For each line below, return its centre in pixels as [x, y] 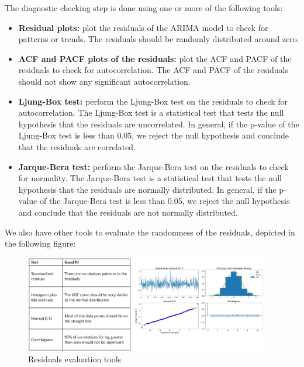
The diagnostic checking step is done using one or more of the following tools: [144, 8]
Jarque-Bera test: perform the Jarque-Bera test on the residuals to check [153, 166]
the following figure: [40, 243]
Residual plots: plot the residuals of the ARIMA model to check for [143, 27]
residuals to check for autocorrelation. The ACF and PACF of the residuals [153, 70]
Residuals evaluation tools [75, 359]
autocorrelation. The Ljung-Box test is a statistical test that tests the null [151, 112]
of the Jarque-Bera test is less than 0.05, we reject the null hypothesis [165, 201]
